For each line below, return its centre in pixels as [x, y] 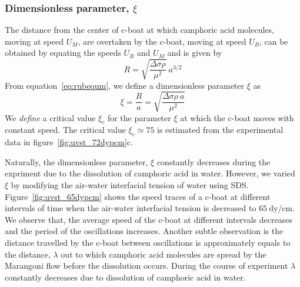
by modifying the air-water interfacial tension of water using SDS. [130, 185]
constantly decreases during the [214, 161]
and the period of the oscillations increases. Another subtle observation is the [144, 231]
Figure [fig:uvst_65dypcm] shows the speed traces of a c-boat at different [138, 196]
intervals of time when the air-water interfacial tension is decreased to [131, 208]
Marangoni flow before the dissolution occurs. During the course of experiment [146, 266]
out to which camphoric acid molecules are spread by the [164, 254]
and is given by [195, 53]
